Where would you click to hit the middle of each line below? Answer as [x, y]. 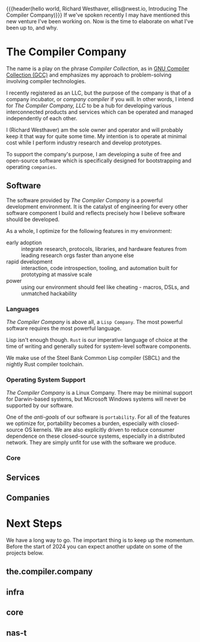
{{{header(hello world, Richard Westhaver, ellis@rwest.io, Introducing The [97, 9]
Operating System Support [46, 380]
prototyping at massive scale [57, 274]
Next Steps [34, 524]
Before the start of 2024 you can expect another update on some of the [94, 546]
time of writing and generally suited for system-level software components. [99, 346]
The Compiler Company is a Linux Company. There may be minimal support [99, 393]
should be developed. [33, 219]
